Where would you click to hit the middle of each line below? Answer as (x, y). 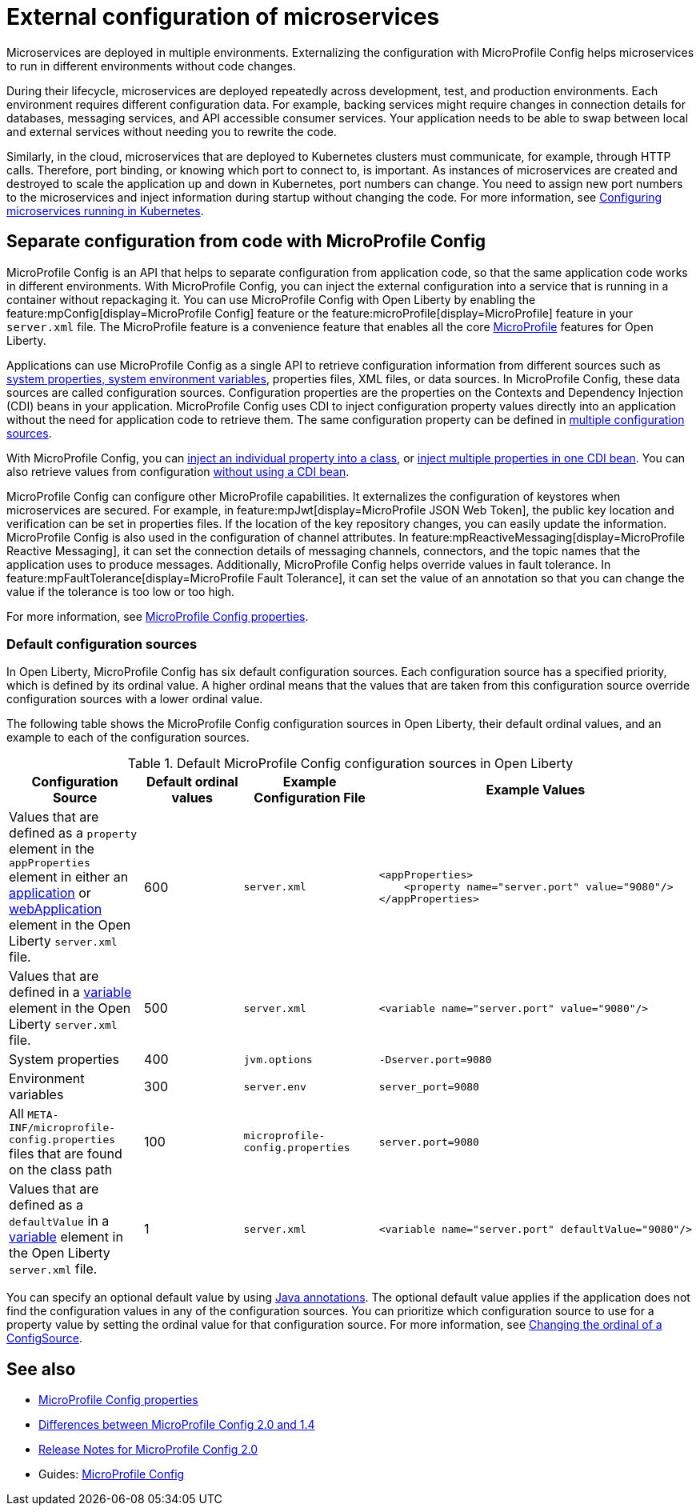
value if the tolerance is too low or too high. (120, 591)
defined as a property (73, 833)
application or (50, 893)
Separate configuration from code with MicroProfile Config (246, 242)
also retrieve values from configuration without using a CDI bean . (178, 471)
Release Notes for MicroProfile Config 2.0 (148, 1450)
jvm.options (278, 1059)
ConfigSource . (44, 1338)
